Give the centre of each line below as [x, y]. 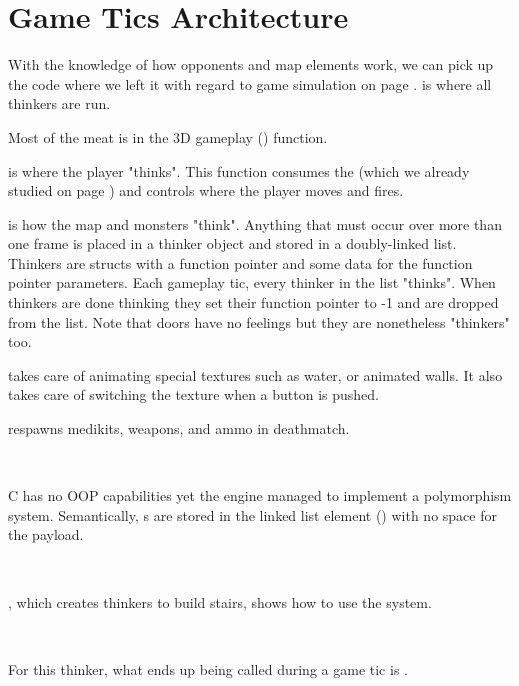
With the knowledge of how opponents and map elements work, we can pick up [251, 64]
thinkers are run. [59, 103]
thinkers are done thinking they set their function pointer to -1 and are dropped [253, 302]
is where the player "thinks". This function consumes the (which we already [239, 170]
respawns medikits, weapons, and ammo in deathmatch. [179, 428]
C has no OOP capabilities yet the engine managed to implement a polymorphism [260, 495]
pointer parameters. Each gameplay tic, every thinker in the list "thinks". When [252, 282]
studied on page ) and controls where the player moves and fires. [206, 190]
